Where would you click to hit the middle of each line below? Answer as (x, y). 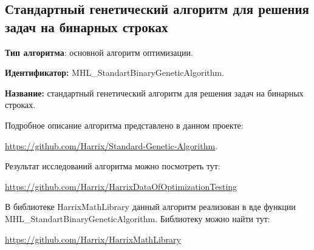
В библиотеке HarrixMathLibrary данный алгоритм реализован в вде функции (150, 207)
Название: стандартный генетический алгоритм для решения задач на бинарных (154, 93)
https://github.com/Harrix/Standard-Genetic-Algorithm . (111, 145)
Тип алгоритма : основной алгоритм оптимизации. (99, 52)
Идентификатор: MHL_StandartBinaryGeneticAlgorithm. (115, 73)
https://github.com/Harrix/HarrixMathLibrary (93, 239)
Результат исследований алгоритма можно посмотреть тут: (113, 166)
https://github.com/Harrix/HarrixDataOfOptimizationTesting (121, 186)
